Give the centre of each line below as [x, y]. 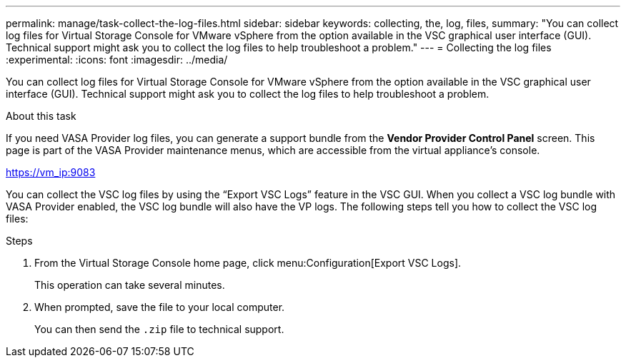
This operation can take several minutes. [130, 285]
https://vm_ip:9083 [51, 172]
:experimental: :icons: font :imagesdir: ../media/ [117, 60]
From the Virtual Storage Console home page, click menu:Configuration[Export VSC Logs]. [248, 263]
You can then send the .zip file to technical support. [159, 329]
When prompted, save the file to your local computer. [160, 307]
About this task [41, 116]
